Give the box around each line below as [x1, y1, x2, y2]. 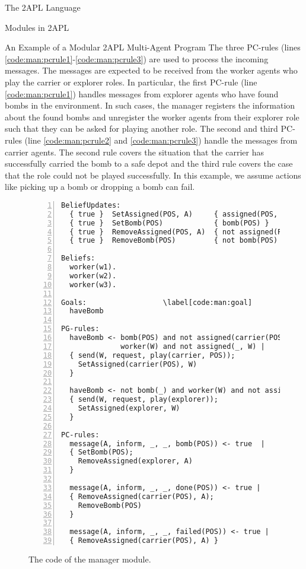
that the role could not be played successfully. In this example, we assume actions [5, 169, 301, 181]
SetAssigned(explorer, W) [78, 404, 180, 413]
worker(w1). [69, 263, 117, 272]
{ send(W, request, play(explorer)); [69, 395, 218, 404]
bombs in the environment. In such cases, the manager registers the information [5, 99, 295, 112]
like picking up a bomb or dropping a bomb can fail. [5, 180, 195, 193]
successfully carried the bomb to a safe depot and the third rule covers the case [5, 157, 293, 170]
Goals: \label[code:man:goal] [61, 298, 253, 307]
